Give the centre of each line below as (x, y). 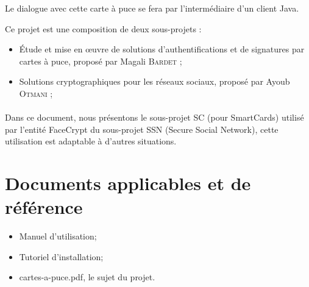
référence (44, 207)
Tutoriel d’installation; (61, 256)
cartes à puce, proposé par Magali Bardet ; (101, 61)
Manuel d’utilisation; (58, 236)
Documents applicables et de (128, 183)
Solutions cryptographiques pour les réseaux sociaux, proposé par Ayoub (154, 81)
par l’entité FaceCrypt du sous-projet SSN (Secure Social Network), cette (142, 129)
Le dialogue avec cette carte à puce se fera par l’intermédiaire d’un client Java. (152, 8)
